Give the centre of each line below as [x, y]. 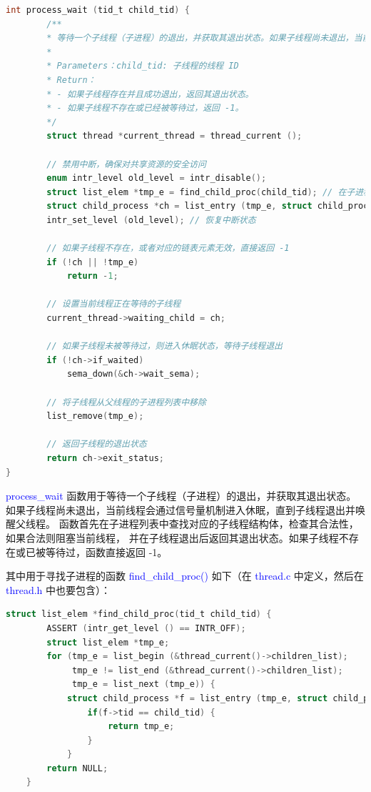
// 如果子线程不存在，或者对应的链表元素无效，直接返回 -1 [168, 248]
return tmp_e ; [141, 727]
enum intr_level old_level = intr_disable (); [157, 178]
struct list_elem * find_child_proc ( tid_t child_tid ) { [139, 614]
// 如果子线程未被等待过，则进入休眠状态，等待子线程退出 [164, 346]
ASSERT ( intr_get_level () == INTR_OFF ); [146, 628]
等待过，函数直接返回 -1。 [106, 551]
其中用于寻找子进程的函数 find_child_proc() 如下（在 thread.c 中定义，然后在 [185, 576]
